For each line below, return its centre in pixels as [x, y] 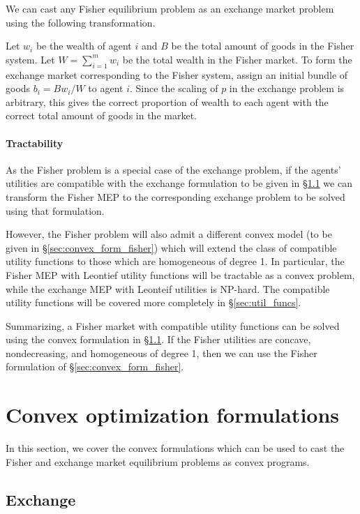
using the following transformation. [81, 22]
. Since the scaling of [174, 88]
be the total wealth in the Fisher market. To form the [237, 59]
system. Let [30, 59]
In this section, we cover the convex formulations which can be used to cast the [175, 448]
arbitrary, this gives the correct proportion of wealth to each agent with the [167, 101]
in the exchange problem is [287, 88]
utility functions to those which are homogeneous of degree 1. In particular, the [175, 261]
